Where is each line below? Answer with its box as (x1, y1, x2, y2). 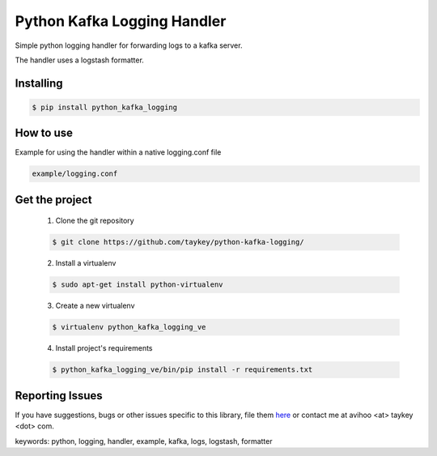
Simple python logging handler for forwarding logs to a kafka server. (15, 40, 243, 50)
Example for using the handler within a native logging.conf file (15, 147, 222, 157)
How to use (15, 126, 73, 140)
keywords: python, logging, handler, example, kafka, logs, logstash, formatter (15, 436, 273, 445)
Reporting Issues (15, 389, 103, 403)
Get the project (15, 193, 92, 207)
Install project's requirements (55, 343, 153, 353)
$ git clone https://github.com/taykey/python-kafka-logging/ (52, 237, 304, 247)
